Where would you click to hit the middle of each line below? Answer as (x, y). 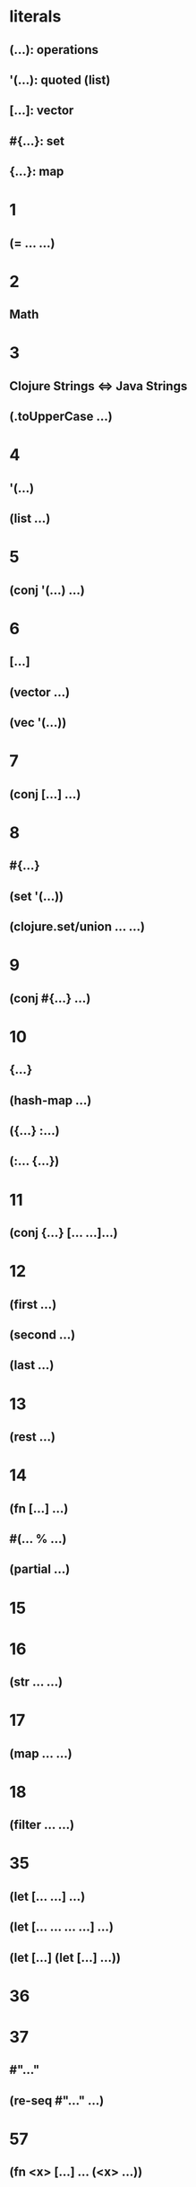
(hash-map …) (51, 1100)
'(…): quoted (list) (60, 79)
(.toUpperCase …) (61, 417)
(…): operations (54, 50)
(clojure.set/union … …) (77, 927)
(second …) (43, 1334)
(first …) (33, 1304)
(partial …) (40, 1569)
